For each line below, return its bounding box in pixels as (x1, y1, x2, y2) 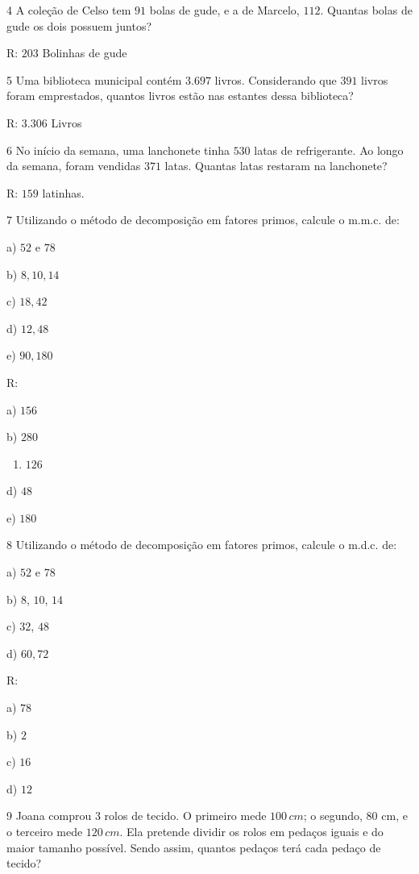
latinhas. (42, 184, 85, 201)
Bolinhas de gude (42, 44, 127, 61)
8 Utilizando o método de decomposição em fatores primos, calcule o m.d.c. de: (6, 536, 397, 553)
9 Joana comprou (6, 807, 92, 824)
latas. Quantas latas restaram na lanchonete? (164, 157, 388, 174)
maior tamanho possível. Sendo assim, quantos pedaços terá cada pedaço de (6, 839, 381, 855)
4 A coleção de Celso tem (6, 2, 131, 18)
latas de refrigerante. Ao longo (254, 141, 404, 158)
